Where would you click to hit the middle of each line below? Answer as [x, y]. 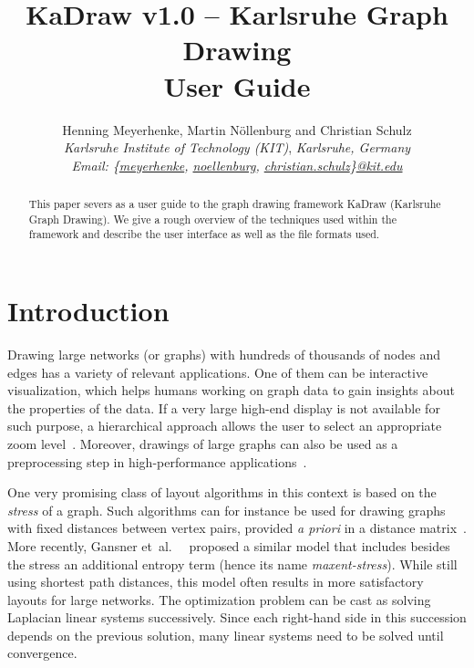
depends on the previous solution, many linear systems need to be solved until [226, 635]
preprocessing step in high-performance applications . [157, 461]
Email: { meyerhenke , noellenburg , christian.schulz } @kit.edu [237, 165]
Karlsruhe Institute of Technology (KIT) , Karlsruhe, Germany [237, 147]
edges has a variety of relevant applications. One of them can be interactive [218, 372]
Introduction [88, 311]
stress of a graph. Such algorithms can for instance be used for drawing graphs [227, 510]
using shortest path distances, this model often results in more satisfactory [216, 582]
